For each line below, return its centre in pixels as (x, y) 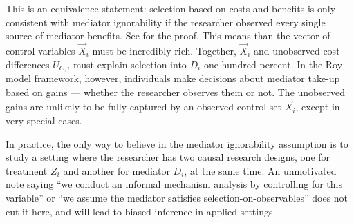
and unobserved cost (297, 50)
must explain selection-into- (131, 64)
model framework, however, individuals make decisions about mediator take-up (173, 78)
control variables (40, 50)
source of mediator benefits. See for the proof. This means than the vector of (168, 36)
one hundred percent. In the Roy (273, 64)
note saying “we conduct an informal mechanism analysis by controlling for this (174, 184)
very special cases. (44, 120)
